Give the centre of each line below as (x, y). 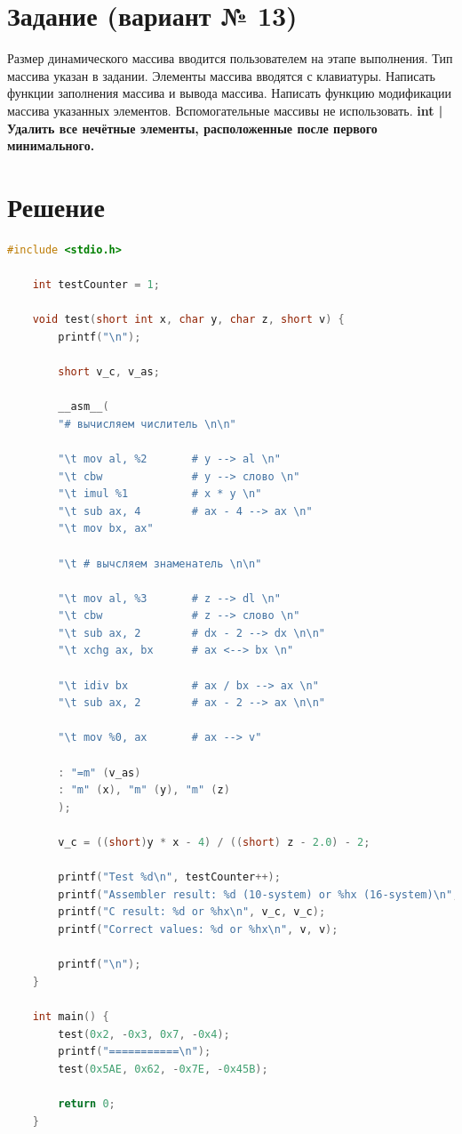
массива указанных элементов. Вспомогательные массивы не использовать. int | (225, 110)
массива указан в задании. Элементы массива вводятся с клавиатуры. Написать (221, 75)
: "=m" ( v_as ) (100, 772)
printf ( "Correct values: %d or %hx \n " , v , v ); (198, 929)
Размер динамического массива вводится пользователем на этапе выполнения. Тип (230, 58)
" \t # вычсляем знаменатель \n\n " (160, 563)
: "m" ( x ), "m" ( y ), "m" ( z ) (144, 790)
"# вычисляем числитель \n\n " (147, 424)
